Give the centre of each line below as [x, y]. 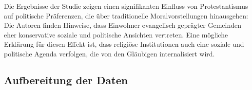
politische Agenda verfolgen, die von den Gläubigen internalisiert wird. [109, 53]
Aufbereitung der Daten [66, 80]
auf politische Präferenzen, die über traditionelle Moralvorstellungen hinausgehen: [126, 15]
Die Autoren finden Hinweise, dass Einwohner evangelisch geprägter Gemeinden [123, 25]
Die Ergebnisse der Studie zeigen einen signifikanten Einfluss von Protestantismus [126, 6]
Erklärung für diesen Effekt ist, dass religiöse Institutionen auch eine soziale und [124, 44]
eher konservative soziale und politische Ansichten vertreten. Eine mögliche [116, 34]
